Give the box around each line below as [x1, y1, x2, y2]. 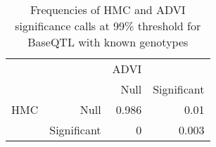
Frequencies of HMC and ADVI [30, 1, 186, 18]
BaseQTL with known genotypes [27, 34, 189, 50]
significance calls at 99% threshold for [15, 18, 201, 34]
